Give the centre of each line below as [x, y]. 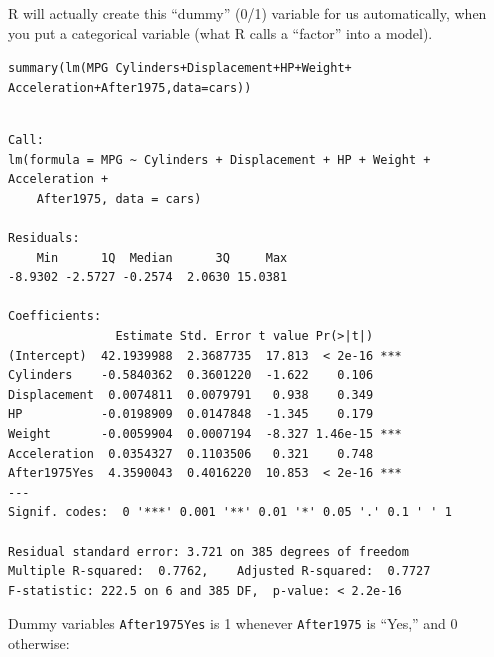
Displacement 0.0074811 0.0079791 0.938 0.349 [191, 394]
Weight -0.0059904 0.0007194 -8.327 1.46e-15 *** [205, 434]
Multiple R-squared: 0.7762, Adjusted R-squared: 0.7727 [219, 571]
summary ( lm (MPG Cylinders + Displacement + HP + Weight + [180, 68]
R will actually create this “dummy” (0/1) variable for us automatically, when [247, 13]
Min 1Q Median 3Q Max [162, 257]
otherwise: [39, 643]
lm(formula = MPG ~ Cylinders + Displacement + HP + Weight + [219, 159]
